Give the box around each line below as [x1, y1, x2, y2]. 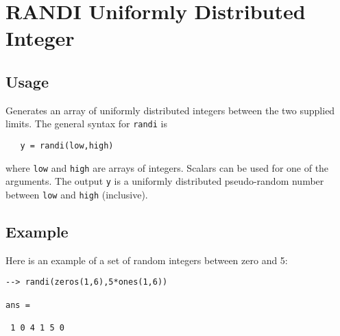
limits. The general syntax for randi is [5, 116, 167, 131]
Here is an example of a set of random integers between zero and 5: [5, 253, 288, 267]
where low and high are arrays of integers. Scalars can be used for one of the [5, 160, 329, 175]
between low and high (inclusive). [5, 187, 148, 201]
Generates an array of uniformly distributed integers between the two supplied [5, 103, 335, 117]
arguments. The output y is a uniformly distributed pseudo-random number [5, 174, 324, 188]
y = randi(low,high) [20, 141, 114, 151]
